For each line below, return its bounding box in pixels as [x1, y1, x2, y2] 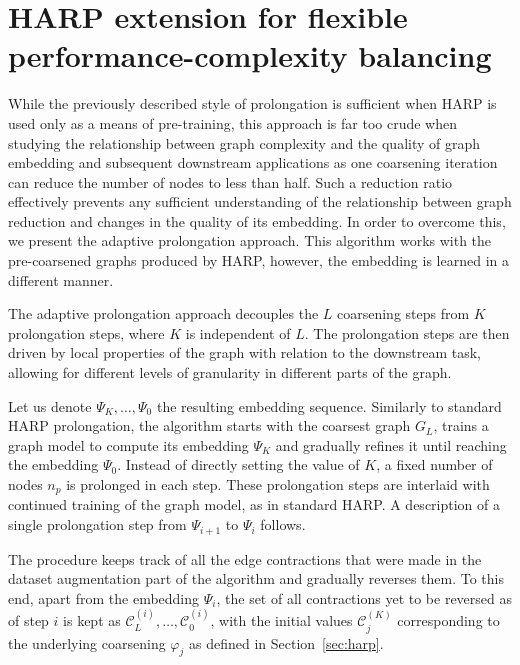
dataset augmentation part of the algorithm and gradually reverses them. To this [8, 568, 504, 589]
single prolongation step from [8, 514, 187, 535]
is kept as [63, 610, 121, 631]
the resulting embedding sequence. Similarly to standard [156, 395, 502, 416]
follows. [260, 514, 306, 535]
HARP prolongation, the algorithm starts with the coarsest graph [8, 415, 411, 436]
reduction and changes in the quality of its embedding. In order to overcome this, [8, 210, 506, 231]
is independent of [185, 322, 291, 343]
